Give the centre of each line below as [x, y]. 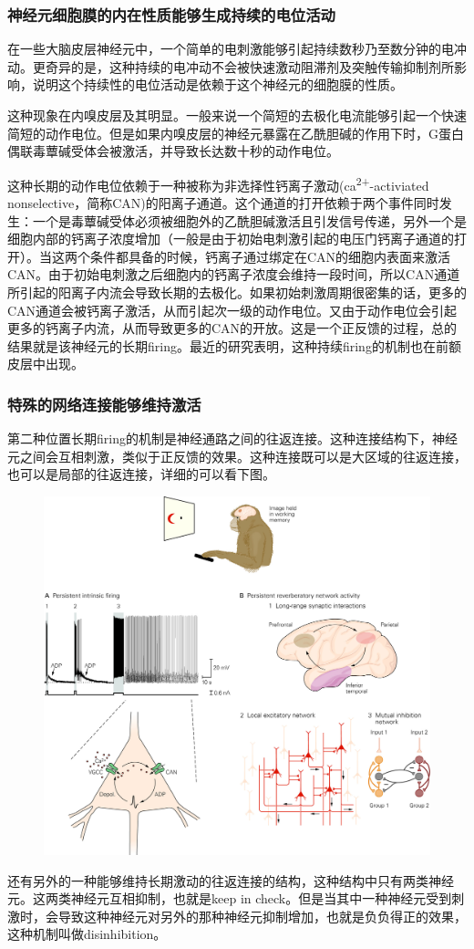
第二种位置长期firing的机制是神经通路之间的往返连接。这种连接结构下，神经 [232, 438]
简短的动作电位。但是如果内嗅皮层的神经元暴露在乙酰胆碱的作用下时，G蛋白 [236, 133]
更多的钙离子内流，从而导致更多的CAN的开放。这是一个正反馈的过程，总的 [232, 328]
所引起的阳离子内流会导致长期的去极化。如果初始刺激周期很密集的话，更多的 [237, 292]
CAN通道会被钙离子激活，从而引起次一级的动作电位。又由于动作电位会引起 [232, 310]
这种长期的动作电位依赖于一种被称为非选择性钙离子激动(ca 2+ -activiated [218, 183]
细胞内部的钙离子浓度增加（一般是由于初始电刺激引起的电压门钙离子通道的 [231, 239]
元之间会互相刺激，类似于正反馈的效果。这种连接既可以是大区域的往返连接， [237, 456]
